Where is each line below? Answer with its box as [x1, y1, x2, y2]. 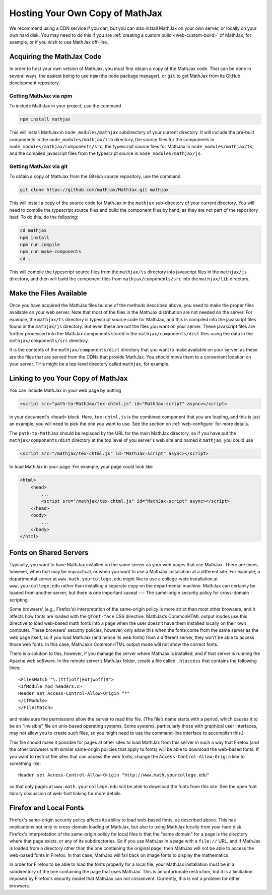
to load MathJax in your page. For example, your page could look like [9, 464, 153, 470]
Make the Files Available [9, 289, 88, 297]
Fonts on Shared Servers [9, 548, 89, 557]
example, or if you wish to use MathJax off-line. [9, 39, 108, 45]
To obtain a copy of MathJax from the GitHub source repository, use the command [9, 173, 181, 180]
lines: [9, 665, 21, 671]
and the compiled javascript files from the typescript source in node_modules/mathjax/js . [9, 150, 202, 156]
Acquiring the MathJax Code [9, 52, 102, 61]
